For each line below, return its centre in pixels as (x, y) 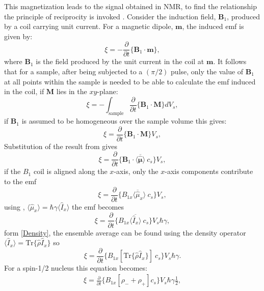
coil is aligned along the (70, 171)
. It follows (230, 61)
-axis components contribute (209, 171)
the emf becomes (98, 206)
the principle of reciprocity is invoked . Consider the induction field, (110, 16)
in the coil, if (24, 91)
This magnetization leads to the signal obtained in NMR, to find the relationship (131, 6)
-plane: (108, 91)
